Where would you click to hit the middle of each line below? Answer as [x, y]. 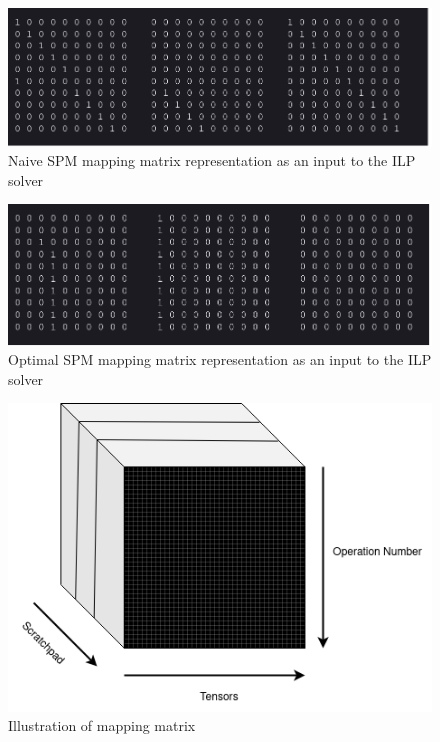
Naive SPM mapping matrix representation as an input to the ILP [212, 160]
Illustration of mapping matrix [102, 725]
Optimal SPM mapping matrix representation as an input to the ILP [220, 359]
